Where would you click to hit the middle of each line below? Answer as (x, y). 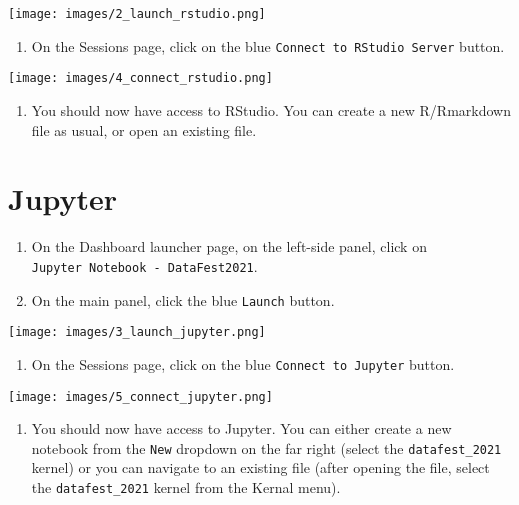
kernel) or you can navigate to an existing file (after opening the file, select (260, 467)
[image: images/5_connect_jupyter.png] (140, 396)
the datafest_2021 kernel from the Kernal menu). (186, 487)
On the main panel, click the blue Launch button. (183, 299)
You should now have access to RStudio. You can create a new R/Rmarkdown (271, 109)
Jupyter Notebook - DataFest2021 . (144, 265)
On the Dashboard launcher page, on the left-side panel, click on (229, 246)
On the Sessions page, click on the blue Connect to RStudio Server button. (268, 45)
